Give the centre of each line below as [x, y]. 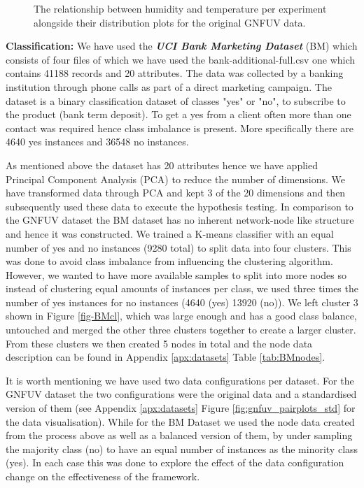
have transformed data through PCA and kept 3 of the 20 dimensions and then [176, 193]
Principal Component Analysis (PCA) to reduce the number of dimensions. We [176, 179]
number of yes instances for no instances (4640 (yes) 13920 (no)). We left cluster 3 [182, 302]
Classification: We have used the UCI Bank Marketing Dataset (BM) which [182, 46]
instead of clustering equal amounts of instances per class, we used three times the [182, 288]
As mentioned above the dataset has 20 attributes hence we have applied [162, 165]
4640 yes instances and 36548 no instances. [97, 142]
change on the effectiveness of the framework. [103, 476]
